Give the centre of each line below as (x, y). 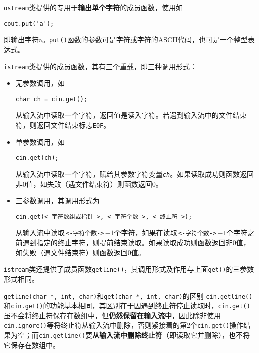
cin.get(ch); (37, 158)
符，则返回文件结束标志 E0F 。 (63, 125)
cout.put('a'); (29, 24)
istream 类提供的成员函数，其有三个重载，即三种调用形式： (101, 66)
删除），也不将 (227, 335)
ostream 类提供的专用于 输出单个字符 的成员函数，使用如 (94, 7)
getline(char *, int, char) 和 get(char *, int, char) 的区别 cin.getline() (128, 296)
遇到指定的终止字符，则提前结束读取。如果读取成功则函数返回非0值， (136, 243)
